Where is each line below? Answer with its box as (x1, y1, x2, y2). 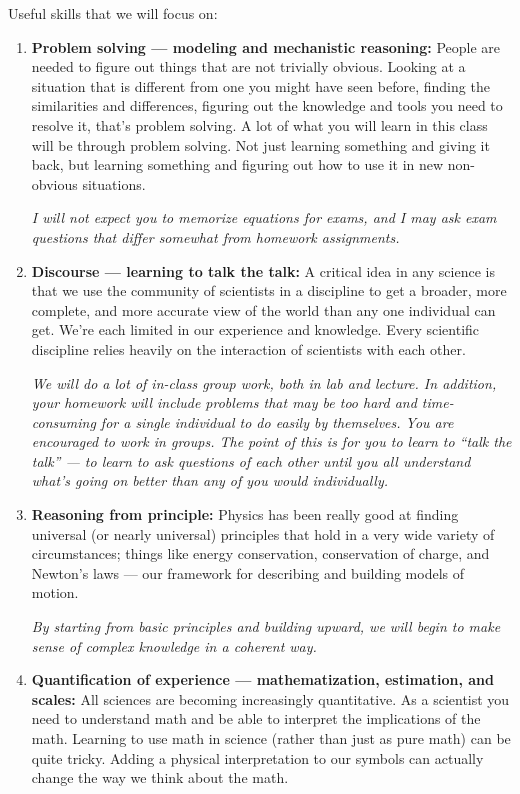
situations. (82, 173, 146, 194)
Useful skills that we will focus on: (8, 3, 218, 23)
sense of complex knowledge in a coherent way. (31, 635, 317, 656)
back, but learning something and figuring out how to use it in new (31, 154, 444, 175)
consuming (31, 411, 96, 432)
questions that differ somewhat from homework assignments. (31, 226, 400, 247)
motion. (31, 582, 79, 603)
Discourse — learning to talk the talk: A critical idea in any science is (31, 260, 495, 281)
